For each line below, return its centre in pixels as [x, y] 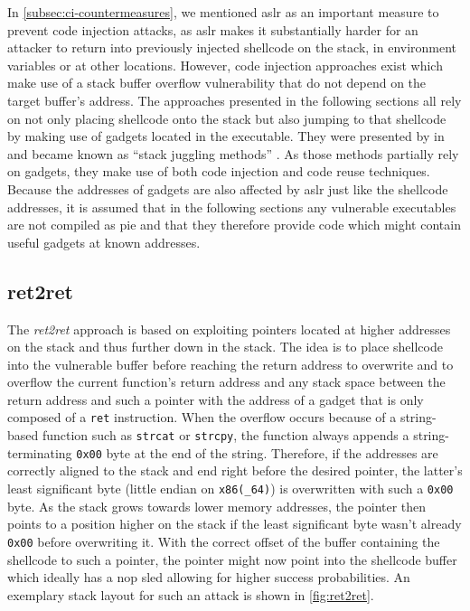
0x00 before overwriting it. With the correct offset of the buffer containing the [224, 541]
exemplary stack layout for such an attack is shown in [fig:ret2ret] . [191, 594]
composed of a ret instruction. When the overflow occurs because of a [202, 417]
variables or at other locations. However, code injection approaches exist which [225, 65]
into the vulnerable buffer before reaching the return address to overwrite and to [230, 364]
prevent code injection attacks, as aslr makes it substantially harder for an [213, 29]
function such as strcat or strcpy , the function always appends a [226, 435]
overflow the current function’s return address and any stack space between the [226, 382]
